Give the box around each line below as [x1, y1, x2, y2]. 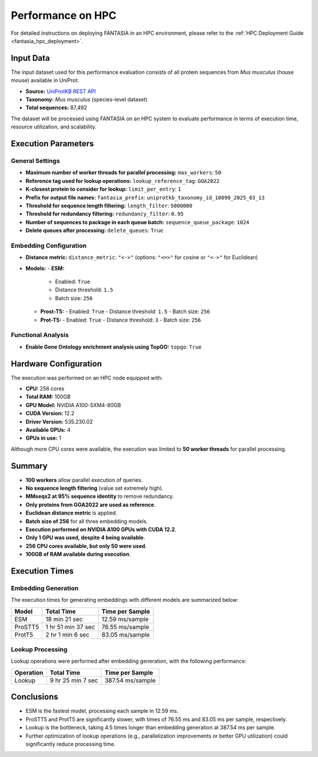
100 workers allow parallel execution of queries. [25, 476, 143, 483]
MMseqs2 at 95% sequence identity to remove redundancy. [25, 493, 174, 500]
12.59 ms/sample [101, 615, 149, 623]
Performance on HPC [11, 9, 117, 22]
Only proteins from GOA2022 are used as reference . [25, 501, 156, 508]
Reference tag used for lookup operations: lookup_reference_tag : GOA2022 [25, 177, 220, 184]
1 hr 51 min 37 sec [45, 622, 95, 631]
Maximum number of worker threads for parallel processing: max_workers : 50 [25, 169, 221, 176]
